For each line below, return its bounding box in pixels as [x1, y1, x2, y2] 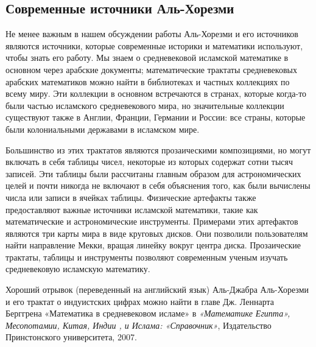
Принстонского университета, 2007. [5, 331, 137, 343]
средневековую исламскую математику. [5, 262, 150, 275]
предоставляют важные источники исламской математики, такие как [5, 203, 258, 216]
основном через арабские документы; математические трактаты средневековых [5, 63, 297, 75]
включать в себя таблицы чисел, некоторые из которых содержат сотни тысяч [5, 155, 293, 168]
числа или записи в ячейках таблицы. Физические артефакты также [5, 191, 256, 203]
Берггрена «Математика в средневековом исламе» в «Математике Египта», [5, 307, 290, 320]
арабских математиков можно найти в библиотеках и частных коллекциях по [5, 75, 290, 88]
